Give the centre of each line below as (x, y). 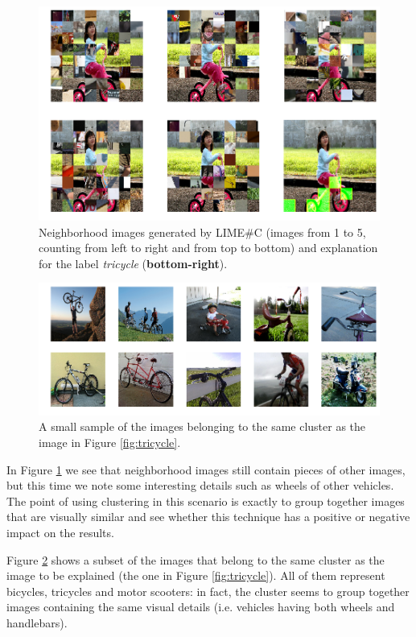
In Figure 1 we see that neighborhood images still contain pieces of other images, (206, 469)
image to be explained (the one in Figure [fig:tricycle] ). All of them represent (196, 575)
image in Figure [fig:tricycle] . (110, 443)
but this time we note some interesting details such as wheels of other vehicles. (200, 485)
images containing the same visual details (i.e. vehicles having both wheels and (201, 607)
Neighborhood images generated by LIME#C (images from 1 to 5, (202, 232)
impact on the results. (60, 533)
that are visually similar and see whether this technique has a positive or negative (208, 517)
